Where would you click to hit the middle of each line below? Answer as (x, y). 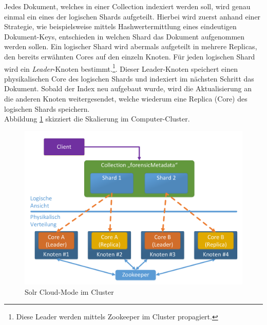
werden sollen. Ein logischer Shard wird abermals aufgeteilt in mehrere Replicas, (131, 46)
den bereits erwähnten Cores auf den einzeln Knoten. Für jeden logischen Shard (130, 56)
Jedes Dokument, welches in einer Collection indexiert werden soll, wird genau (127, 6)
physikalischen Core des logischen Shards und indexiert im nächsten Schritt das (129, 78)
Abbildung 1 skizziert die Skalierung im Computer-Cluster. (97, 119)
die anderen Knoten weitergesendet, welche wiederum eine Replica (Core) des (126, 98)
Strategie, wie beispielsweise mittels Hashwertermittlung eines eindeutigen (120, 26)
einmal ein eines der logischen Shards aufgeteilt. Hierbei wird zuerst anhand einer (132, 16)
